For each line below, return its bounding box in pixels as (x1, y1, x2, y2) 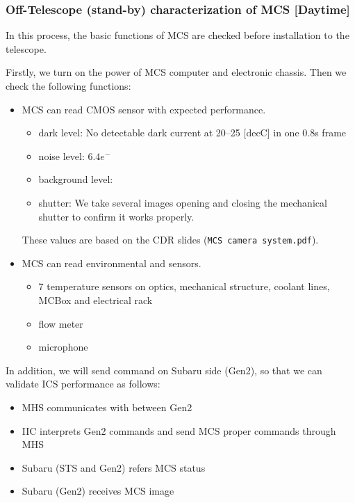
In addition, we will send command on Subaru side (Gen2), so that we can (6, 362, 322, 377)
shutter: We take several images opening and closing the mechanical (38, 195, 327, 209)
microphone (38, 340, 88, 354)
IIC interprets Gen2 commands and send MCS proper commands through (22, 423, 336, 438)
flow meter (38, 316, 83, 330)
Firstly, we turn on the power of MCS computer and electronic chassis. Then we (6, 65, 347, 79)
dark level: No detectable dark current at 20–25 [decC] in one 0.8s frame (38, 125, 347, 140)
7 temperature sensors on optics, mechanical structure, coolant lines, (38, 279, 330, 294)
